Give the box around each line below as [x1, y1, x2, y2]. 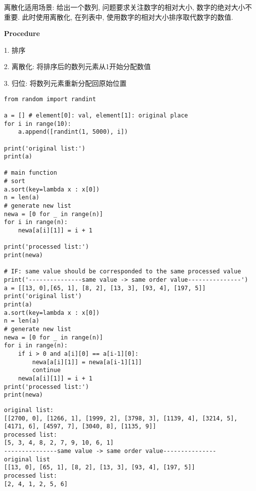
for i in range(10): [4, 120, 72, 127]
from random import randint [4, 95, 96, 103]
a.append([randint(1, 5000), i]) [18, 128, 128, 136]
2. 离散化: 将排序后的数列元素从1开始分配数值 [4, 61, 151, 72]
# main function [4, 169, 57, 177]
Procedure [4, 28, 40, 38]
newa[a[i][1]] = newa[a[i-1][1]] [32, 358, 142, 366]
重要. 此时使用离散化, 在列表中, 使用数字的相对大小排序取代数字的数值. [4, 11, 233, 22]
